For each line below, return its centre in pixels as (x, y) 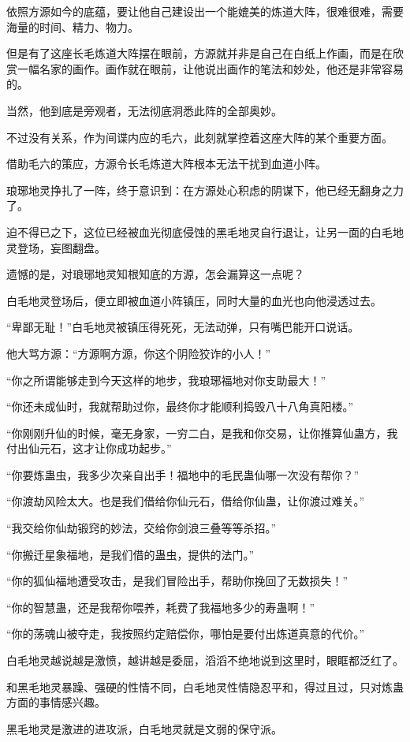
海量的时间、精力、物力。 (73, 26)
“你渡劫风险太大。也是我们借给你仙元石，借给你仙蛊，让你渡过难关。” (186, 501)
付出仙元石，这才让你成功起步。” (89, 448)
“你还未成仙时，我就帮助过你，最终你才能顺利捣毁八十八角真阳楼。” (180, 406)
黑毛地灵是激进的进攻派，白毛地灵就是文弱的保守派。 (144, 728)
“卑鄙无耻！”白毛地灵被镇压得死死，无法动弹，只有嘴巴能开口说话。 (183, 327)
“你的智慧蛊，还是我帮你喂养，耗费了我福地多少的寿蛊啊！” (161, 607)
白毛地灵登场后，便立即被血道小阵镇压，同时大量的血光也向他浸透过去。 (194, 300)
